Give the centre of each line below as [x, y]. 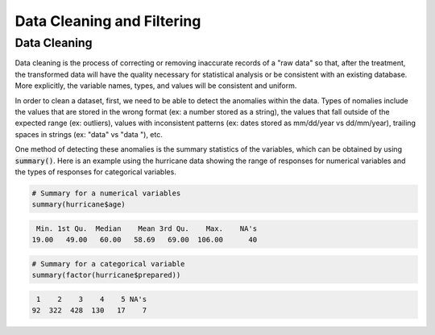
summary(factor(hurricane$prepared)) [106, 275]
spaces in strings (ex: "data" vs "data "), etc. [89, 134]
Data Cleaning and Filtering [108, 21]
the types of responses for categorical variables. [95, 172]
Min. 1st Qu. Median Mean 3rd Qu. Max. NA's [147, 228]
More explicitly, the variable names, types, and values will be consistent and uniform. [156, 86]
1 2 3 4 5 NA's [92, 299]
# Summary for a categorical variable [108, 264]
